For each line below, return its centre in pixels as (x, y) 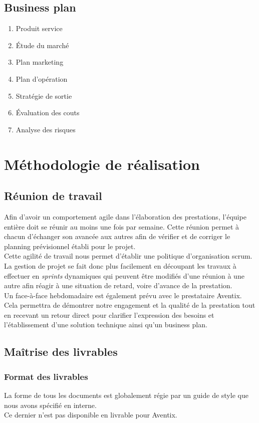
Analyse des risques (46, 129)
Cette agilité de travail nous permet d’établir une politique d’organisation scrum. (128, 256)
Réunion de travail (53, 196)
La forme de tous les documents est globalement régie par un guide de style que (126, 395)
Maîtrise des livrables (61, 352)
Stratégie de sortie (44, 95)
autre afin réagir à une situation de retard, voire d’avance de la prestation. (118, 285)
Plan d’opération (42, 78)
